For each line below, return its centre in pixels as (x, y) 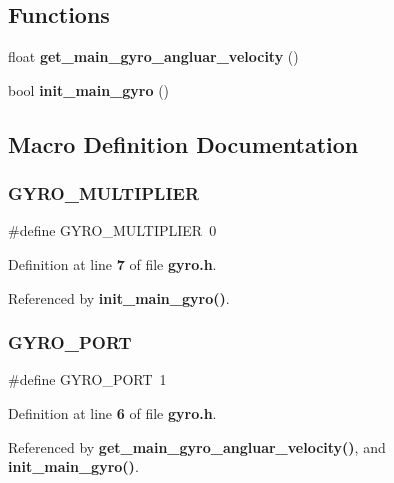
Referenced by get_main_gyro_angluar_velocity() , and (197, 446)
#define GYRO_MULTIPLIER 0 (112, 230)
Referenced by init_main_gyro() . (119, 297)
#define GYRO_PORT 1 (87, 379)
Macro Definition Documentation (183, 143)
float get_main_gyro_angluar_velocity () (153, 56)
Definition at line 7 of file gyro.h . (112, 263)
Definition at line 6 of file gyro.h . (112, 412)
